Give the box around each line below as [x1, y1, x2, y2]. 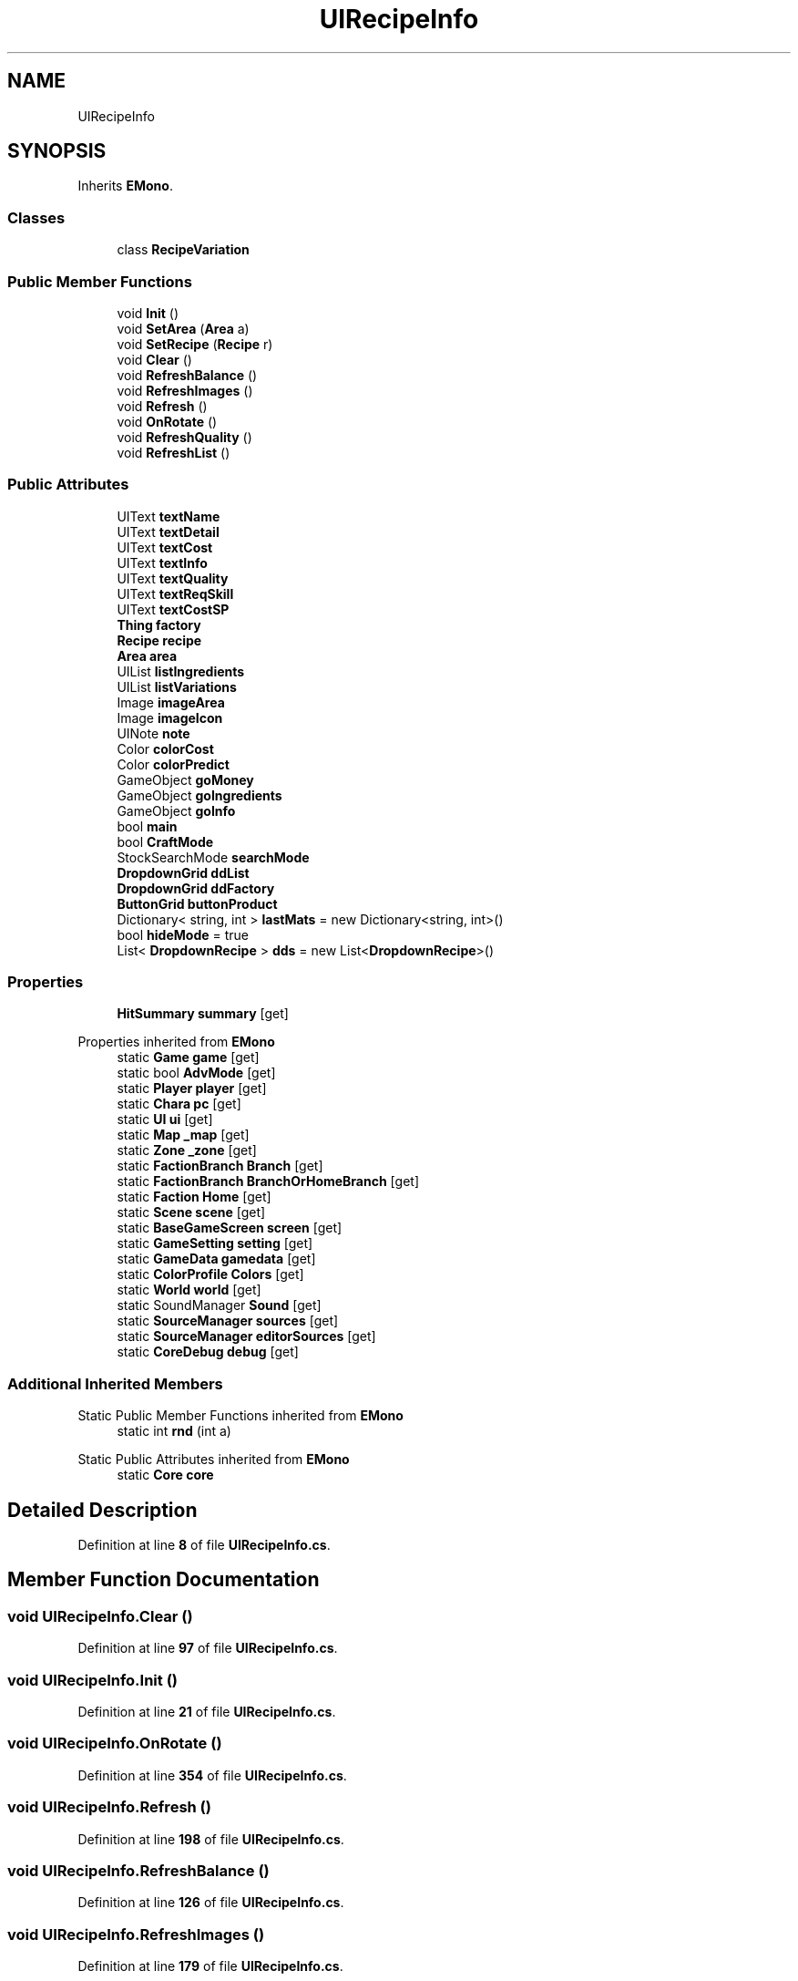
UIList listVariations [117, 678, 237, 695]
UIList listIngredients [117, 663, 245, 679]
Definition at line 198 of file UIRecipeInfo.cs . [77, 1831, 344, 1847]
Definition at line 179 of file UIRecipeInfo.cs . [77, 1958, 343, 1974]
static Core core [117, 1467, 214, 1483]
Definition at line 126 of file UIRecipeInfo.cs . [77, 1894, 344, 1911]
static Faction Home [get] [117, 1189, 271, 1205]
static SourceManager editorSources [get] [117, 1328, 376, 1345]
